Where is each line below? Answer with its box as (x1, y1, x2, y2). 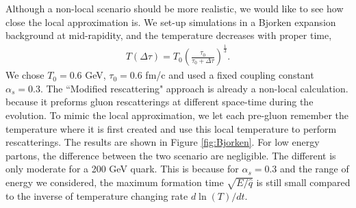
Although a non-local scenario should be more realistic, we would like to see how (5, 1, 344, 15)
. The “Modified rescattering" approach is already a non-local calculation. (40, 81, 348, 95)
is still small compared (256, 174, 351, 189)
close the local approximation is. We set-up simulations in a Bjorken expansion (5, 14, 336, 29)
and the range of (280, 161, 349, 176)
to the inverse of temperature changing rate (5, 188, 188, 203)
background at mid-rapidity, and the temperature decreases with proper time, (5, 28, 332, 42)
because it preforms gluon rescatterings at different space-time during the (5, 94, 314, 109)
